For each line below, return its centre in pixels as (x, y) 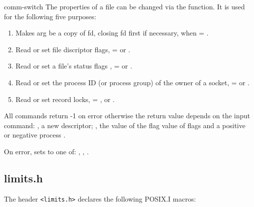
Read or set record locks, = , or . (65, 99)
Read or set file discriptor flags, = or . (73, 49)
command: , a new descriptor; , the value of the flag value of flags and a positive (125, 125)
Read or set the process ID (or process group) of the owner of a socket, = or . (132, 82)
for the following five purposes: (50, 16)
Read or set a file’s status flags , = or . (74, 66)
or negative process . (35, 135)
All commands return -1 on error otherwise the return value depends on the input (127, 116)
